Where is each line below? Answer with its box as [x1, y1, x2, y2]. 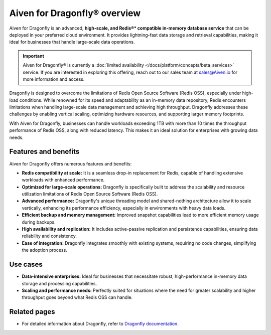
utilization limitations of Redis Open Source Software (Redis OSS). [22, 191, 158, 197]
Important [23, 53, 45, 59]
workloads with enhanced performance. [22, 177, 105, 183]
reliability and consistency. [22, 233, 77, 239]
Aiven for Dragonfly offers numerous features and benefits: [9, 160, 132, 166]
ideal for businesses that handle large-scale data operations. [9, 39, 135, 45]
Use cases [9, 260, 43, 269]
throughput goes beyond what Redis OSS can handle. [22, 294, 133, 300]
